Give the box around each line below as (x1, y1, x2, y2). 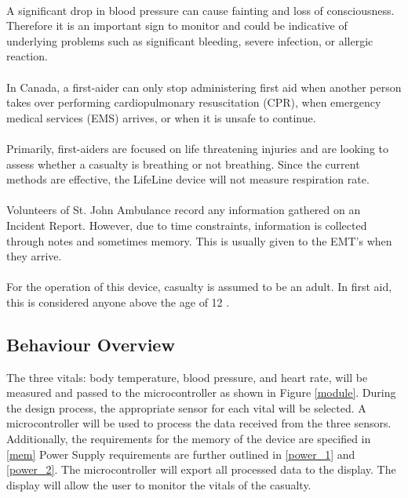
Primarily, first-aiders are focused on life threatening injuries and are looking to (6, 140, 388, 156)
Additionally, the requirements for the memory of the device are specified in (6, 431, 371, 447)
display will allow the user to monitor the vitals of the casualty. (6, 476, 311, 493)
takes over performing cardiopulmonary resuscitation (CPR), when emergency (6, 94, 381, 111)
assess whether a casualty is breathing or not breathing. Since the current (6, 155, 360, 172)
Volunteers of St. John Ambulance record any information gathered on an (6, 202, 361, 218)
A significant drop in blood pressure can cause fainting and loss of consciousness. (6, 2, 395, 18)
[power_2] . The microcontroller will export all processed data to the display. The (6, 461, 396, 478)
